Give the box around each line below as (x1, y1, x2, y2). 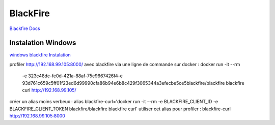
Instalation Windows (9, 39, 76, 47)
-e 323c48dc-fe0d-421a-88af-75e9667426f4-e (22, 73, 123, 79)
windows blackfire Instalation (9, 52, 71, 58)
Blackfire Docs (9, 25, 40, 32)
